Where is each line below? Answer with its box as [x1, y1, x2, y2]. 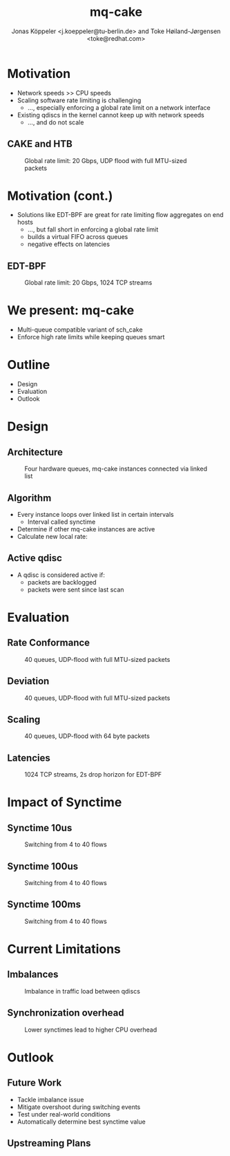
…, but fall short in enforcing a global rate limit [27, 225, 159, 234]
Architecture [7, 446, 64, 458]
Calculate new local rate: [17, 532, 88, 540]
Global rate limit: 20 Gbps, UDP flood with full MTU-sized [24, 156, 187, 164]
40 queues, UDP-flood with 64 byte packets [24, 732, 150, 740]
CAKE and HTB [7, 138, 73, 150]
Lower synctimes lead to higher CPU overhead [24, 1025, 157, 1034]
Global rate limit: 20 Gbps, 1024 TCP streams [24, 278, 153, 287]
